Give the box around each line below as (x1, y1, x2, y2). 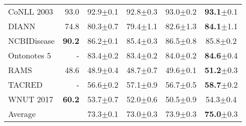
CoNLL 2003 (8, 6, 53, 17)
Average (8, 108, 36, 119)
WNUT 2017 (8, 93, 54, 105)
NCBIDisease (8, 35, 55, 46)
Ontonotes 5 (8, 49, 51, 61)
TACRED (8, 79, 43, 90)
